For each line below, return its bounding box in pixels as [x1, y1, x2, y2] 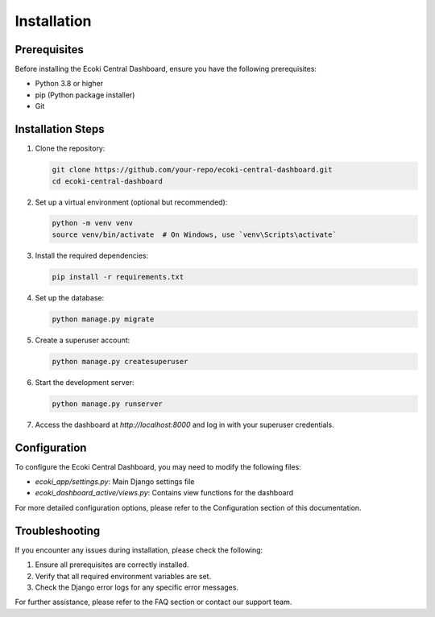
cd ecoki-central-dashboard [52, 176, 163, 185]
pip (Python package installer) [35, 89, 135, 100]
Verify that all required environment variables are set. [35, 571, 212, 581]
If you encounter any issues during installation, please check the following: [14, 545, 263, 555]
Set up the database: [35, 292, 105, 302]
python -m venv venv [52, 218, 133, 228]
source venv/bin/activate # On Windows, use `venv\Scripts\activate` [52, 230, 338, 239]
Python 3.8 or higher [35, 79, 104, 89]
